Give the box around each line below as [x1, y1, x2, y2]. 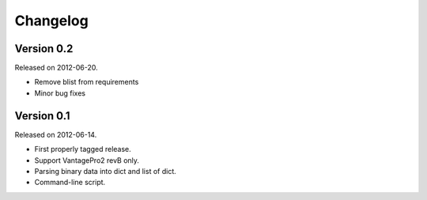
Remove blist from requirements [34, 77, 139, 87]
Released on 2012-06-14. [14, 130, 97, 139]
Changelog [14, 12, 89, 29]
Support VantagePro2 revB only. [34, 155, 140, 165]
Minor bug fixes [34, 88, 86, 98]
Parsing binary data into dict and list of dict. [34, 166, 177, 175]
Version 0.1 [14, 109, 70, 123]
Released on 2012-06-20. [14, 63, 98, 73]
